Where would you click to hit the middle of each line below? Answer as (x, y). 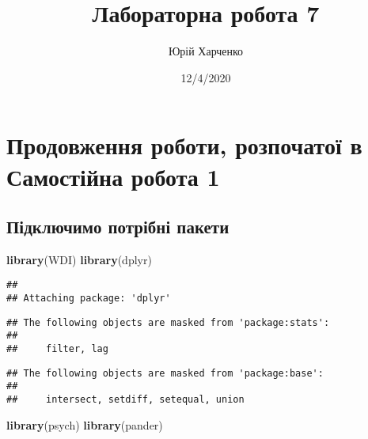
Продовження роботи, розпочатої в (184, 145)
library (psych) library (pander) (85, 424)
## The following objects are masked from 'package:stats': (168, 322)
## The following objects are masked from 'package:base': (165, 373)
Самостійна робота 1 (113, 176)
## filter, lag (57, 349)
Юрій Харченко (206, 51)
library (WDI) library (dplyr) (79, 259)
